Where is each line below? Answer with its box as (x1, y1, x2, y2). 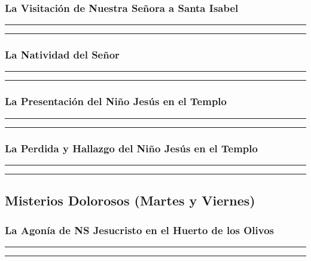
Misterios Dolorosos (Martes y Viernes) (5, 191, 255, 210)
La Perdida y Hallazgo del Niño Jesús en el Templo (5, 140, 258, 155)
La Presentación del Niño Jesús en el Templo (5, 94, 227, 109)
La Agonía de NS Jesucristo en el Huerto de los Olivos (5, 222, 275, 237)
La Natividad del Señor (5, 47, 120, 62)
